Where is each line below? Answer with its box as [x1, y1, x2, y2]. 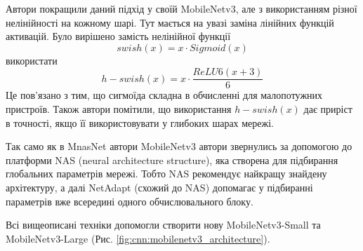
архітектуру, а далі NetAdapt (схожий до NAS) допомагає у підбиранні [6, 180, 313, 194]
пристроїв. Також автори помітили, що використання [6, 102, 232, 116]
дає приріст [303, 102, 352, 116]
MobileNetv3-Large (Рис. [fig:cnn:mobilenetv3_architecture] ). [6, 231, 270, 245]
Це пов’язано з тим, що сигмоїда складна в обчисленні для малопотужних [6, 88, 323, 102]
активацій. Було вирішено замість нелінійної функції [6, 29, 231, 43]
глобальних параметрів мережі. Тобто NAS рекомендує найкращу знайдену [6, 166, 327, 181]
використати [6, 53, 58, 67]
